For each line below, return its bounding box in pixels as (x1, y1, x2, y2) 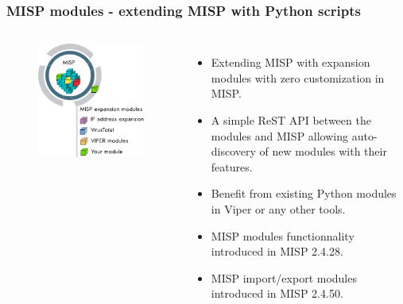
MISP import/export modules (211, 269, 357, 286)
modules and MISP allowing (211, 127, 349, 144)
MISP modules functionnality (211, 227, 355, 244)
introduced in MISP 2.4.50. (211, 285, 343, 302)
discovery (211, 143, 256, 160)
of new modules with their (259, 143, 387, 160)
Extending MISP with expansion (211, 54, 370, 71)
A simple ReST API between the (211, 112, 371, 128)
